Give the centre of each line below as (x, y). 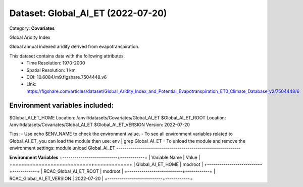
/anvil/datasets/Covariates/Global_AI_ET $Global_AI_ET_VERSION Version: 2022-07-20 (100, 124)
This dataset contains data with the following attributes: (67, 56)
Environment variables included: (62, 106)
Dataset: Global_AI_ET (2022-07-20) (88, 13)
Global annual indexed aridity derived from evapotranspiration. (74, 47)
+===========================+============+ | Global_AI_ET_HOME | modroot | (106, 164)
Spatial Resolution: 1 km (51, 70)
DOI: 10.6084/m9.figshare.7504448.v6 (67, 77)
